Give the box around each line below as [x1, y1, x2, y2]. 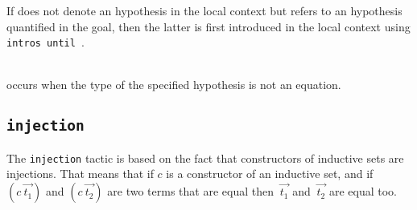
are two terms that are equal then [107, 183, 274, 200]
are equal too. [328, 183, 397, 200]
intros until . [6, 34, 85, 50]
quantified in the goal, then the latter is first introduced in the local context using [6, 18, 411, 34]
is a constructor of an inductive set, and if [166, 165, 374, 182]
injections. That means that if [6, 165, 154, 182]
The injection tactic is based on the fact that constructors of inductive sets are [6, 149, 404, 166]
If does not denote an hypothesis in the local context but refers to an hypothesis [6, 2, 403, 18]
